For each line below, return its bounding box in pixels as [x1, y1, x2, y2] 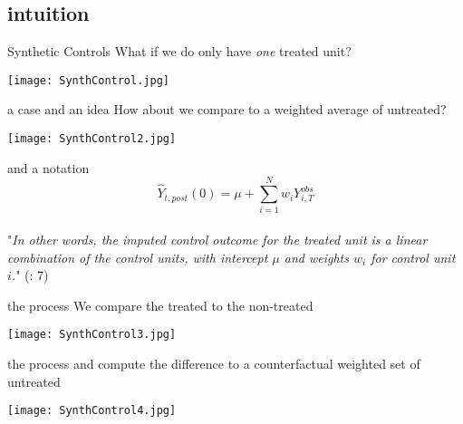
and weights [284, 247, 349, 266]
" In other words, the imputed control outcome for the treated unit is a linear [7, 230, 428, 249]
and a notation [7, 158, 90, 177]
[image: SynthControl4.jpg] [7, 404, 177, 418]
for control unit [371, 247, 456, 266]
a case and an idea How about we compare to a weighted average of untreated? [7, 100, 447, 119]
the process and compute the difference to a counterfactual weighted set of [7, 354, 420, 373]
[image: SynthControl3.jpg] [7, 328, 177, 342]
